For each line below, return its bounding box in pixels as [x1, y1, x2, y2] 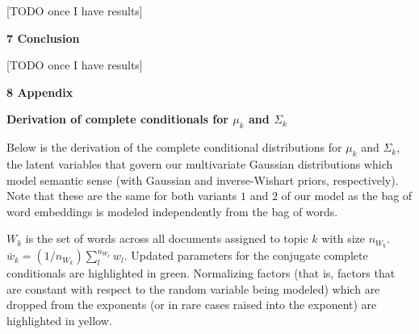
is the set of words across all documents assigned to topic [25, 230, 308, 247]
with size [321, 230, 365, 247]
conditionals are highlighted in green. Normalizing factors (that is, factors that [6, 265, 396, 282]
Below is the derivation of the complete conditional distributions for [6, 139, 342, 156]
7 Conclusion [6, 29, 80, 46]
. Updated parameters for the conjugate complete [124, 247, 368, 264]
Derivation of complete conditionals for [6, 111, 228, 127]
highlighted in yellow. [6, 311, 112, 328]
